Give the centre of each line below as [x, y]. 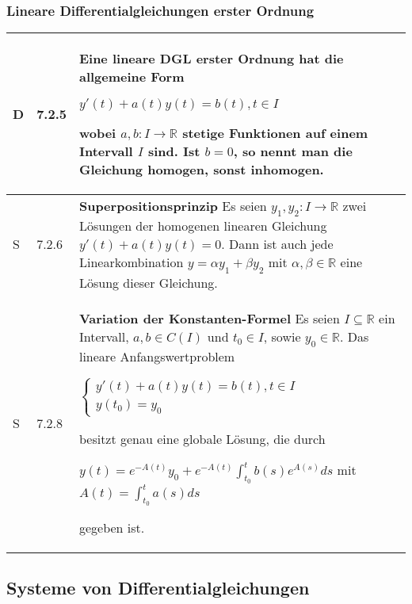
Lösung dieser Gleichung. [148, 282]
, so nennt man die [293, 151]
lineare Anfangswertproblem [157, 356]
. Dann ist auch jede [277, 244]
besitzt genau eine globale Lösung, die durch [202, 438]
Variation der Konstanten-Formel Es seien [209, 318]
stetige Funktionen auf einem [275, 133]
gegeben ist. [112, 527]
